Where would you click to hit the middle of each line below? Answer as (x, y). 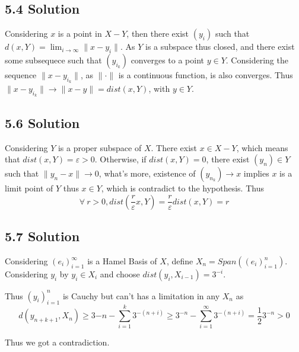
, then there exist (158, 33)
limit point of (29, 188)
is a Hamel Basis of (122, 261)
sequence (21, 75)
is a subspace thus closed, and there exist (220, 47)
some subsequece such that (53, 60)
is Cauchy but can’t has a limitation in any (141, 295)
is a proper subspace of (100, 147)
